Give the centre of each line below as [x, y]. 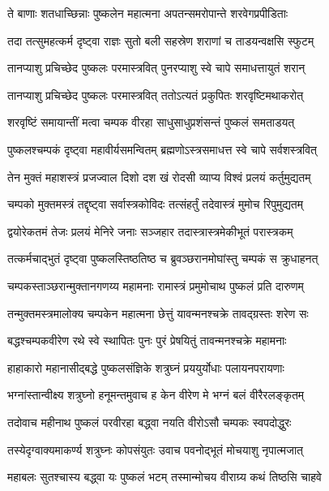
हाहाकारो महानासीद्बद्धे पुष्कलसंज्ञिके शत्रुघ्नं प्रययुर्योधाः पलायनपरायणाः [146, 367]
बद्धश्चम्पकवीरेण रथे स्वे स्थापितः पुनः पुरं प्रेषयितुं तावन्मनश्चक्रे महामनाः [147, 340]
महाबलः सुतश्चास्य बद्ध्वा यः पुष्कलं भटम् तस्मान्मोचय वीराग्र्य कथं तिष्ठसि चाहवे [164, 477]
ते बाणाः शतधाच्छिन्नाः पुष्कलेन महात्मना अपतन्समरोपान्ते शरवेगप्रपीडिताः [148, 13]
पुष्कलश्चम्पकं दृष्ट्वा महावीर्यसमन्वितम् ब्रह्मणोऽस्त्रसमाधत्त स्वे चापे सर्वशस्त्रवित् [162, 149]
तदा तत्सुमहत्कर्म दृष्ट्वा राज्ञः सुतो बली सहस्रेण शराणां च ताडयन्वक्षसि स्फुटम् [161, 40]
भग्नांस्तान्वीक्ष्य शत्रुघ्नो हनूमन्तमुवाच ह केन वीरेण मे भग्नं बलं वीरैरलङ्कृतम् [156, 395]
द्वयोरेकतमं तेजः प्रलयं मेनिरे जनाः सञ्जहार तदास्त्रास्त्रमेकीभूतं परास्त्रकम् [150, 231]
